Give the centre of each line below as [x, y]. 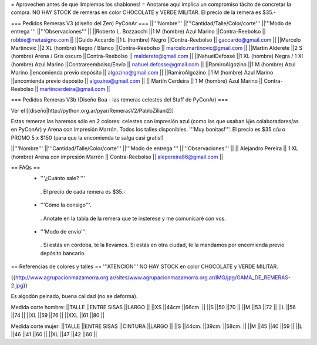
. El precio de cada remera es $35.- [83, 191]
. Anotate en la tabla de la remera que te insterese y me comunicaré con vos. [133, 218]
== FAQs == [26, 168]
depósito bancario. [63, 253]
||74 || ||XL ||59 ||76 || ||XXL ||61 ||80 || [58, 315]
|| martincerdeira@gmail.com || [72, 89]
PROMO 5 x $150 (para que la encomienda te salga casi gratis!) [87, 137]
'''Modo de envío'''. [64, 231]
